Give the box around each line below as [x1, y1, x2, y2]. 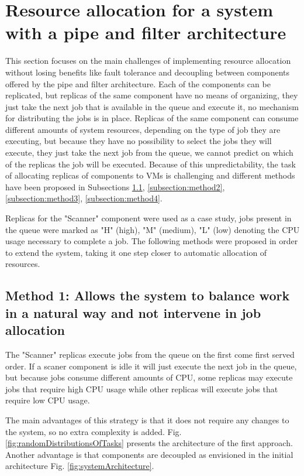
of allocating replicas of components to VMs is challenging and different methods [5, 169, 295, 182]
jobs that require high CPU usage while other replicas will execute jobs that [5, 382, 278, 395]
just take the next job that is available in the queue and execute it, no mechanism [5, 100, 299, 112]
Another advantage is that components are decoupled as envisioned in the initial [5, 448, 293, 460]
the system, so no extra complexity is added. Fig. [5, 425, 182, 437]
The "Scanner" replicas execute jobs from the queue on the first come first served [5, 348, 295, 360]
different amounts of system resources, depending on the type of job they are [5, 123, 281, 135]
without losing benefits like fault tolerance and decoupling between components [5, 66, 290, 78]
